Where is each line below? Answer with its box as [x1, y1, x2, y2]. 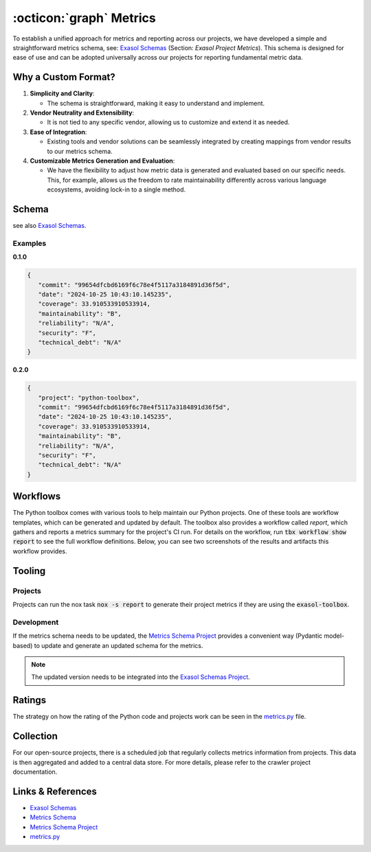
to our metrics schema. [47, 147, 113, 155]
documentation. [12, 768, 58, 776]
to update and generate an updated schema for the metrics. [34, 641, 203, 649]
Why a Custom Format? [12, 71, 116, 83]
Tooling [12, 565, 46, 577]
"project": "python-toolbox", [38, 393, 140, 402]
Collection [12, 730, 58, 742]
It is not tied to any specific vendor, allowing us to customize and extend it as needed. [47, 118, 290, 126]
